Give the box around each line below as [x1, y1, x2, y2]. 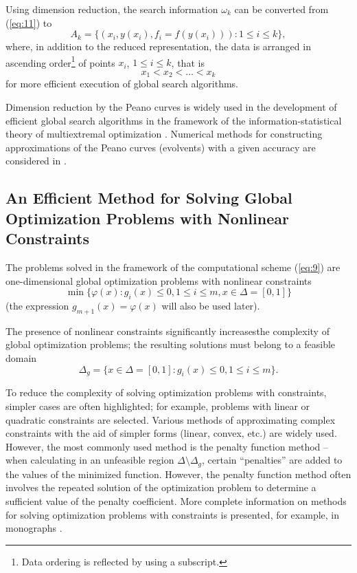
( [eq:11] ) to [5, 15, 52, 30]
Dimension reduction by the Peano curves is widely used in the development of [5, 100, 337, 114]
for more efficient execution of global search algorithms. [5, 76, 239, 91]
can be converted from [234, 2, 329, 16]
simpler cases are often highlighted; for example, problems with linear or [5, 398, 310, 413]
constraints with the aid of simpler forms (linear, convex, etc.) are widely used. [5, 426, 337, 440]
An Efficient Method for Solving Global [5, 187, 292, 208]
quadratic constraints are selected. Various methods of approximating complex [5, 412, 336, 426]
